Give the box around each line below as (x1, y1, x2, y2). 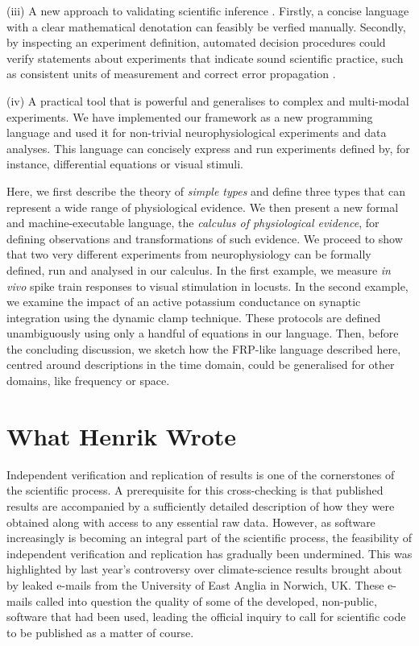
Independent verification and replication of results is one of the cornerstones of (6, 466, 395, 482)
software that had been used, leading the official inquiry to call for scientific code (6, 608, 406, 625)
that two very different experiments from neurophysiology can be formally (6, 246, 371, 263)
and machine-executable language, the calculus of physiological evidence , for (6, 214, 380, 231)
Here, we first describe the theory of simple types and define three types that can (6, 182, 405, 199)
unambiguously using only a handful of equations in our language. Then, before (6, 325, 399, 342)
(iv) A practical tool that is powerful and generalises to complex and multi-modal (6, 92, 409, 109)
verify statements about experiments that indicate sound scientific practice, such (6, 49, 404, 66)
